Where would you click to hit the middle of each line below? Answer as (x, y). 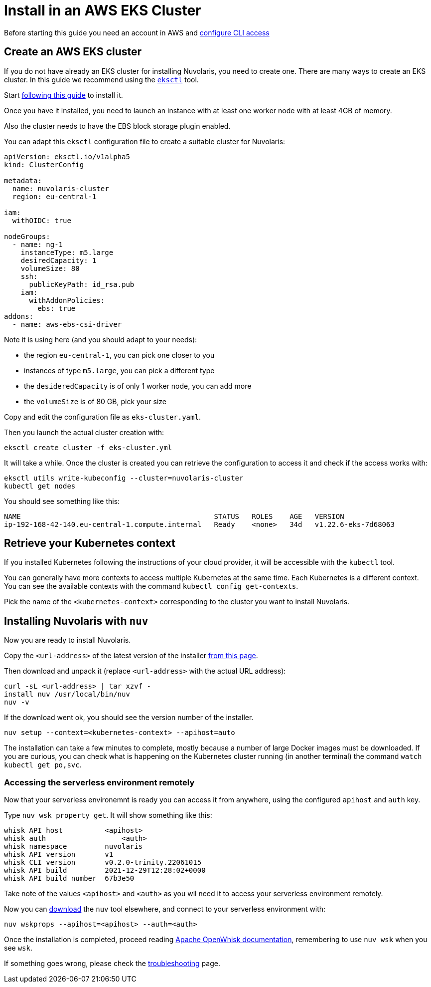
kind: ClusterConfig (44, 164)
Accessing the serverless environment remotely (99, 782)
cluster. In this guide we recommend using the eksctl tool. (101, 79)
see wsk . (18, 948)
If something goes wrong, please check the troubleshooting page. (112, 964)
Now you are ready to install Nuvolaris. (68, 640)
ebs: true (57, 308)
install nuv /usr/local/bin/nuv (67, 694)
